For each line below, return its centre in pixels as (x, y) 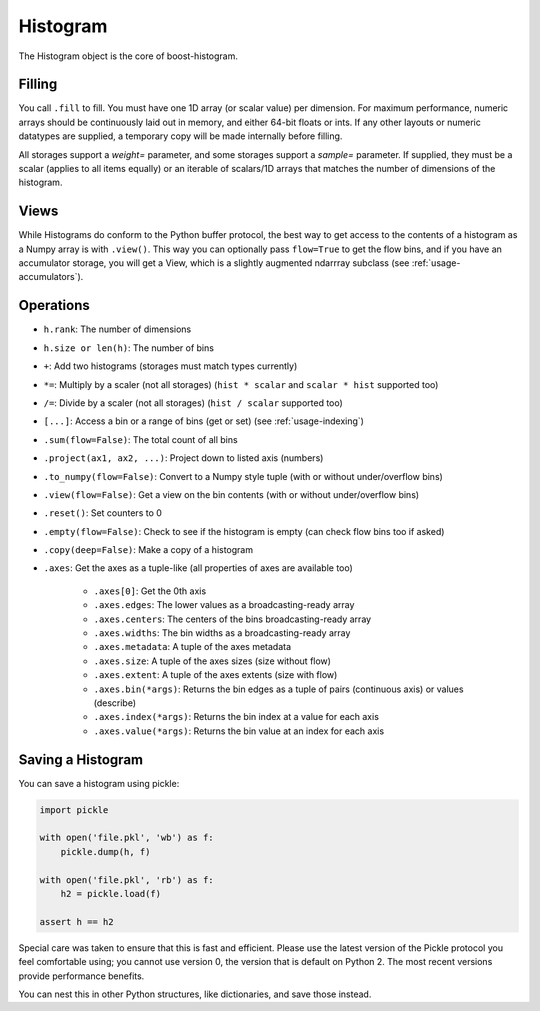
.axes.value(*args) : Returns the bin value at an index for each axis (239, 731)
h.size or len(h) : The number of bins (129, 347)
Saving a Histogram (81, 759)
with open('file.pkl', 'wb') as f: (126, 838)
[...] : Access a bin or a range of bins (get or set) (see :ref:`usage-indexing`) (204, 421)
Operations (54, 305)
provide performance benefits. (81, 976)
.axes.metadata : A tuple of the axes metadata (192, 647)
